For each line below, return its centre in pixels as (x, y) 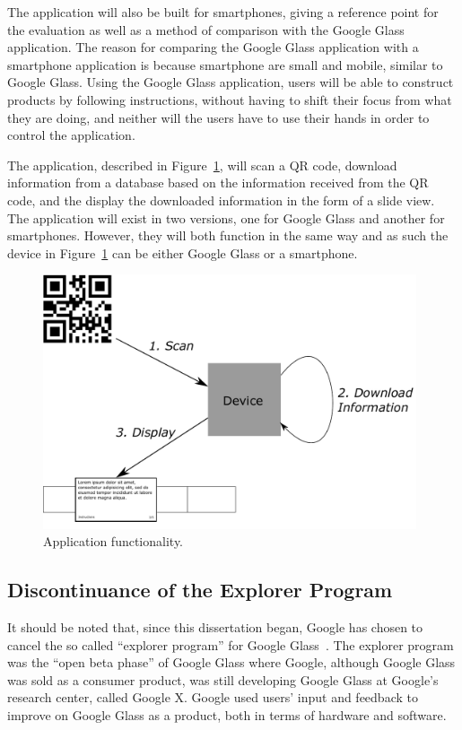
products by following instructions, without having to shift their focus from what (230, 99)
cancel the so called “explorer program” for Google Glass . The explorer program (231, 644)
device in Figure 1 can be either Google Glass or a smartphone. (183, 252)
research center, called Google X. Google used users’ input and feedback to (213, 697)
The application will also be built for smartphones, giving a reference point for (223, 12)
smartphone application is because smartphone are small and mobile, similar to (225, 64)
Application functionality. (113, 541)
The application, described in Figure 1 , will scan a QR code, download (202, 165)
